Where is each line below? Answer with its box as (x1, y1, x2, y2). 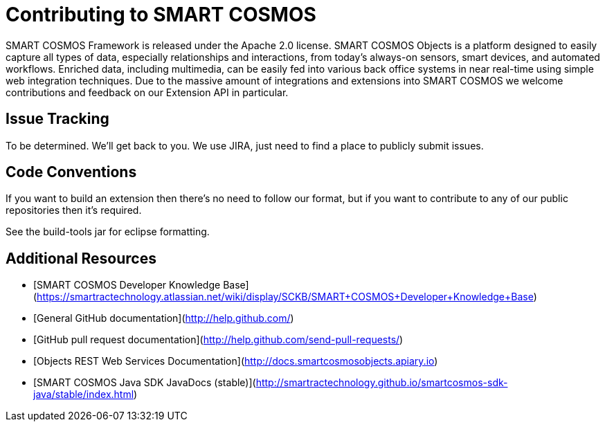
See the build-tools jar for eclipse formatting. (6, 226, 210, 238)
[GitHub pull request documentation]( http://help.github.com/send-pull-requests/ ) (33, 334, 404, 346)
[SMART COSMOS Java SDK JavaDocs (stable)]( (33, 376, 256, 389)
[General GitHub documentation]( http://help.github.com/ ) (33, 312, 294, 325)
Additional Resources (6, 249, 156, 267)
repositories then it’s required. (6, 204, 142, 217)
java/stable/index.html (33, 388, 134, 401)
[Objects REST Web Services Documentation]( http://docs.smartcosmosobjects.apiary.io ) (33, 355, 438, 367)
